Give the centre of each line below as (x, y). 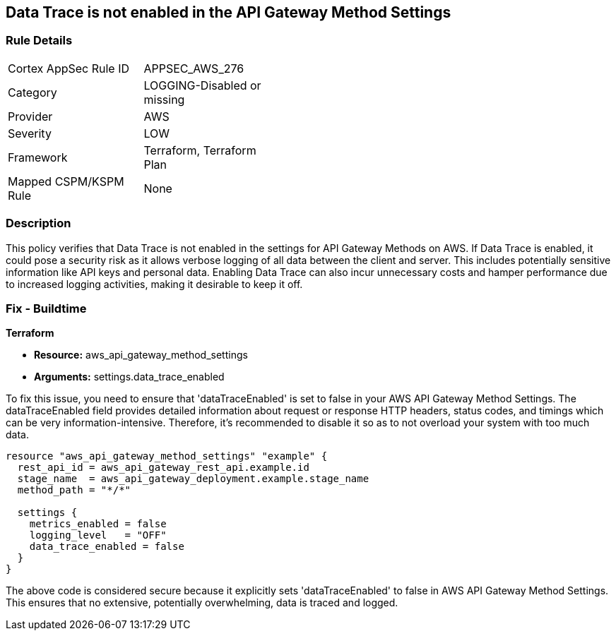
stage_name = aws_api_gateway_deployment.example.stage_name (193, 479)
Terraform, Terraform (200, 150)
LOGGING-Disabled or (202, 85)
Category (32, 92)
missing (164, 99)
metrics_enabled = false (98, 524)
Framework (38, 157)
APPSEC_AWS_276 (194, 68)
